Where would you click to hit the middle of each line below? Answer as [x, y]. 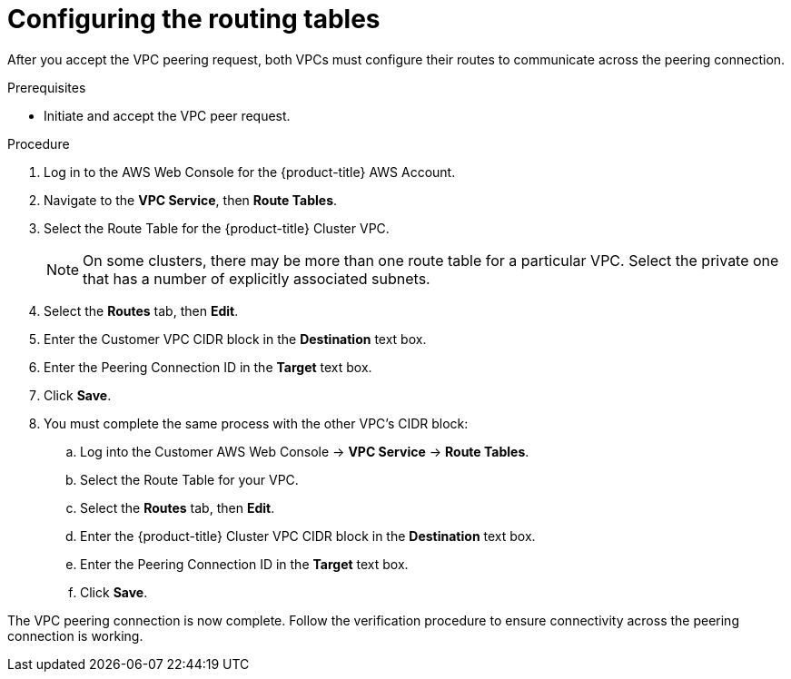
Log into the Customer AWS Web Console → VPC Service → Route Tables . [305, 451]
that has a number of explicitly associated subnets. [257, 278]
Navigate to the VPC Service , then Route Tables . [191, 200]
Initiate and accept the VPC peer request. [167, 115]
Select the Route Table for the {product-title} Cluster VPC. [217, 228]
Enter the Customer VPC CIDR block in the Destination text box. [235, 339]
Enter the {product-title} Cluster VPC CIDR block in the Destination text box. [308, 536]
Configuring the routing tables [194, 19]
